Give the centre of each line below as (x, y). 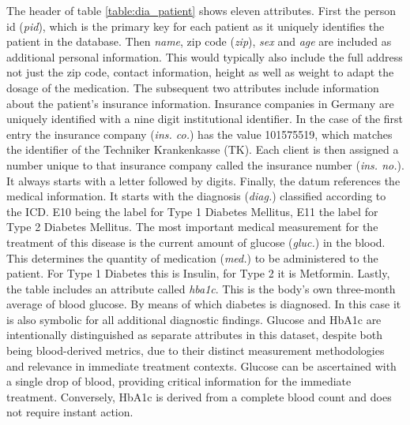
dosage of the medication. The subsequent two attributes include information (193, 87)
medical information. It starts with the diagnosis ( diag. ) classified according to (196, 196)
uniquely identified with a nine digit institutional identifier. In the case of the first (205, 119)
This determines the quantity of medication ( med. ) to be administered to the (192, 257)
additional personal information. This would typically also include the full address (205, 56)
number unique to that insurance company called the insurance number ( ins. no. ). (205, 164)
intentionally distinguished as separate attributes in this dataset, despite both (194, 335)
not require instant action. (70, 412)
